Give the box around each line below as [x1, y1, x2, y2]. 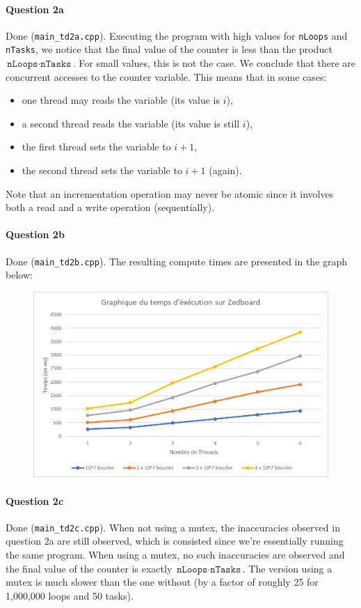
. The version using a [242, 561, 332, 575]
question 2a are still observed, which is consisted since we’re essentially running [6, 533, 344, 548]
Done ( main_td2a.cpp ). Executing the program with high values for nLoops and [6, 28, 348, 42]
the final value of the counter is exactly [6, 561, 173, 575]
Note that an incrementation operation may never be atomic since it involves [6, 186, 334, 201]
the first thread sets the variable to [22, 139, 171, 154]
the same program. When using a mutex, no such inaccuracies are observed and [6, 547, 345, 561]
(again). [209, 163, 242, 178]
